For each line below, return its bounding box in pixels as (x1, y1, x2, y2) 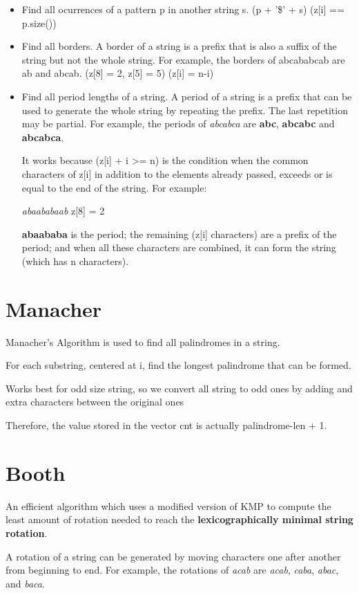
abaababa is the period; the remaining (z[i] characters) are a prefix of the (21, 226, 337, 241)
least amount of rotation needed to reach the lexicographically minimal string (6, 512, 353, 527)
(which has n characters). (21, 253, 129, 268)
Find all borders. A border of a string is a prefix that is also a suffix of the (21, 39, 337, 53)
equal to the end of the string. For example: (21, 180, 207, 194)
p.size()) (21, 15, 57, 30)
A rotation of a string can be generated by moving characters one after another (6, 549, 341, 563)
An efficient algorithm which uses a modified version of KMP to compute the (6, 498, 331, 513)
